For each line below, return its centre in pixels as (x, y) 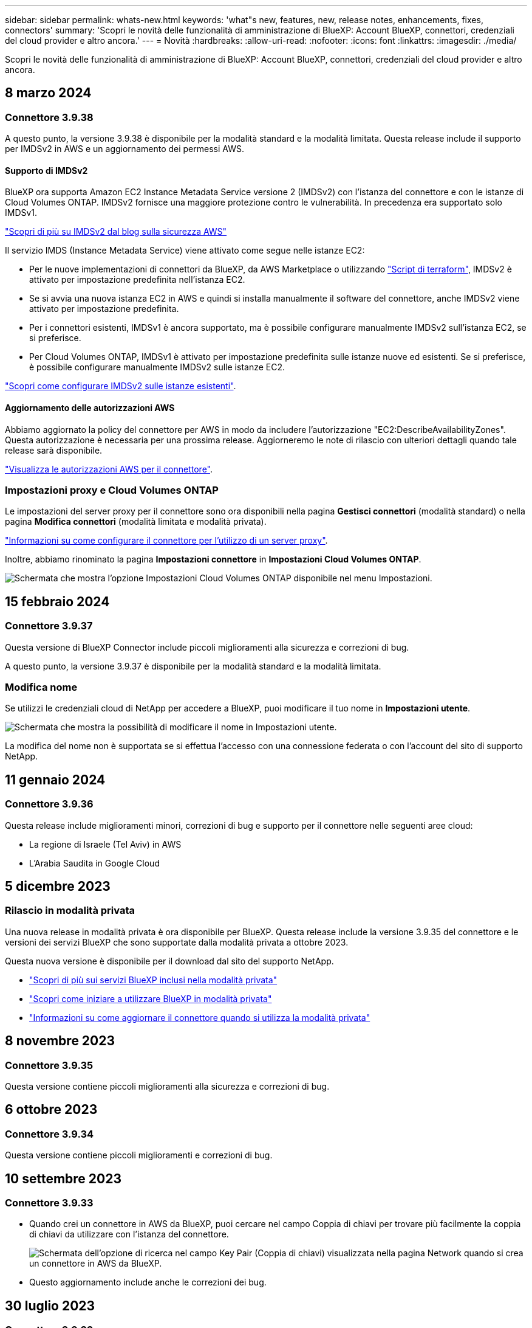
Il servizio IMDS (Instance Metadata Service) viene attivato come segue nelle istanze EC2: (185, 251)
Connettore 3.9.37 (49, 626)
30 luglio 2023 (50, 1306)
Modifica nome (41, 687)
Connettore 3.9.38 (49, 117)
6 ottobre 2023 (51, 1110)
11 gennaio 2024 (55, 780)
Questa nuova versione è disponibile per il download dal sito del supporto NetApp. (169, 961)
